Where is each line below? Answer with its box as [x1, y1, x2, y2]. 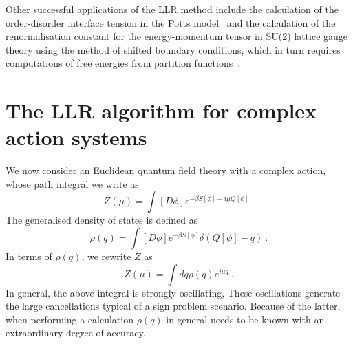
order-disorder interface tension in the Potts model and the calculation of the [6, 15, 336, 30]
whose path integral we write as [6, 176, 139, 191]
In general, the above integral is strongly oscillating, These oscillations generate [6, 285, 341, 299]
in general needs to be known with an [166, 312, 325, 326]
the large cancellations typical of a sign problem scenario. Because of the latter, [6, 299, 341, 313]
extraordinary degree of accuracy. [6, 325, 146, 340]
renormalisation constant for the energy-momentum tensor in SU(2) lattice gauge [6, 29, 348, 43]
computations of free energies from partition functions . [6, 56, 241, 70]
